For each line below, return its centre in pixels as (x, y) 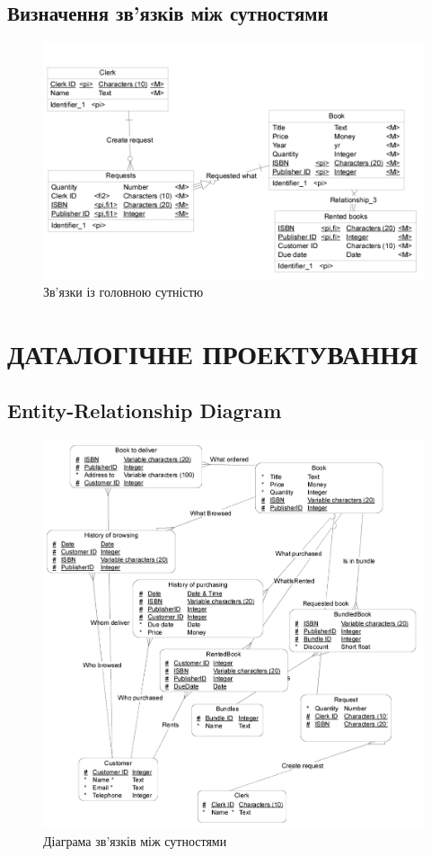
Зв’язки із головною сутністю (123, 291)
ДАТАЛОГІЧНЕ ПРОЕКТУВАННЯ (213, 353)
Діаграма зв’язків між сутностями (135, 840)
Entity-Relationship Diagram (145, 410)
